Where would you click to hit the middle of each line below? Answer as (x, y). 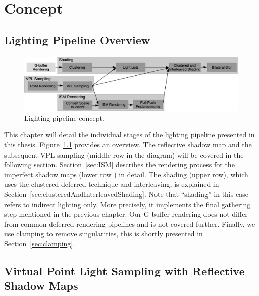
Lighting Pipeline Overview (77, 40)
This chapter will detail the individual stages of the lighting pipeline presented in (129, 135)
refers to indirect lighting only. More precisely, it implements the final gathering (127, 204)
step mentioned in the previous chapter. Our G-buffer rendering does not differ (126, 214)
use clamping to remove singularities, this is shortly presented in (103, 234)
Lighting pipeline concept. (64, 117)
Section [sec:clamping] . (40, 243)
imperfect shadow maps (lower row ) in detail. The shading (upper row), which (126, 174)
